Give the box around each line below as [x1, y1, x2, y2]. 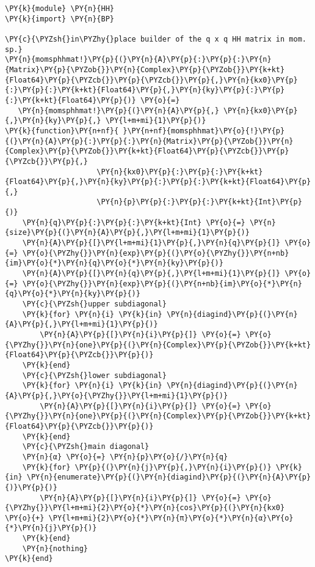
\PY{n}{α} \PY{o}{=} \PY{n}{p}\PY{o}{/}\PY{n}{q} [22, 452, 228, 461]
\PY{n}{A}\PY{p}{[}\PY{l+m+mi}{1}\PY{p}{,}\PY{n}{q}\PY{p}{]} [22, 239, 281, 248]
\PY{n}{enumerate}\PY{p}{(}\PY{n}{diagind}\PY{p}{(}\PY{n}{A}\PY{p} [26, 473, 311, 482]
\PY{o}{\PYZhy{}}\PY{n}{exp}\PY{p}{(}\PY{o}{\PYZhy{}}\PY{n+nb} [22, 248, 289, 258]
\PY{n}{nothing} [22, 544, 89, 553]
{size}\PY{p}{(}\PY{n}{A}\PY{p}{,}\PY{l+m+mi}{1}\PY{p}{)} [5, 228, 250, 237]
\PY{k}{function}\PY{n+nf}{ [5, 126, 119, 135]
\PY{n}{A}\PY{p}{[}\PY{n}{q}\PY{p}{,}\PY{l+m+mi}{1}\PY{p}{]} [22, 269, 281, 278]
